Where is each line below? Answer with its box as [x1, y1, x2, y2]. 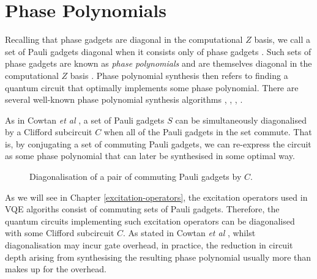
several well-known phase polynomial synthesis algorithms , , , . [5, 93, 243, 106]
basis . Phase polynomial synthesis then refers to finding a [70, 69, 288, 81]
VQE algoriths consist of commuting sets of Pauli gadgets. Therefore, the [5, 203, 280, 215]
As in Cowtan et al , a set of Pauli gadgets [5, 113, 165, 126]
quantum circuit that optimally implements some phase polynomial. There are [5, 81, 299, 94]
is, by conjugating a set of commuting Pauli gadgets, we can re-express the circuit [5, 137, 311, 150]
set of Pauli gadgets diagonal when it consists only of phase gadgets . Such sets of [5, 45, 311, 58]
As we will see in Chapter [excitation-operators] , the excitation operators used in [5, 190, 308, 203]
